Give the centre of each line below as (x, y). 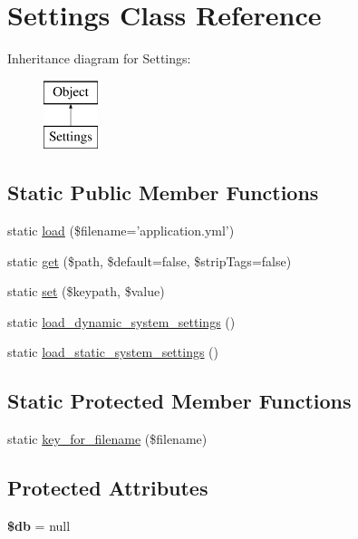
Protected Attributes (108, 488)
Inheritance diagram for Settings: (99, 58)
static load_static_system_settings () (113, 352)
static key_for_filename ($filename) (107, 439)
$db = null (39, 526)
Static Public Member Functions (163, 192)
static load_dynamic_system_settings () (121, 321)
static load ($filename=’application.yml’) (121, 231)
